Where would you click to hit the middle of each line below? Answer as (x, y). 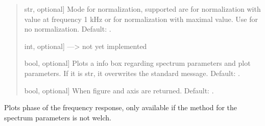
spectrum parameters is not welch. (58, 117)
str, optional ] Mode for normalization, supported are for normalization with (142, 9)
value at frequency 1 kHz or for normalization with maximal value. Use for (141, 19)
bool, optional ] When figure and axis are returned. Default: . (119, 90)
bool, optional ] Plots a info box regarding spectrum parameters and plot (137, 63)
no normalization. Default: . (68, 29)
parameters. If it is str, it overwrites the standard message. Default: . (132, 73)
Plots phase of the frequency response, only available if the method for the (121, 107)
